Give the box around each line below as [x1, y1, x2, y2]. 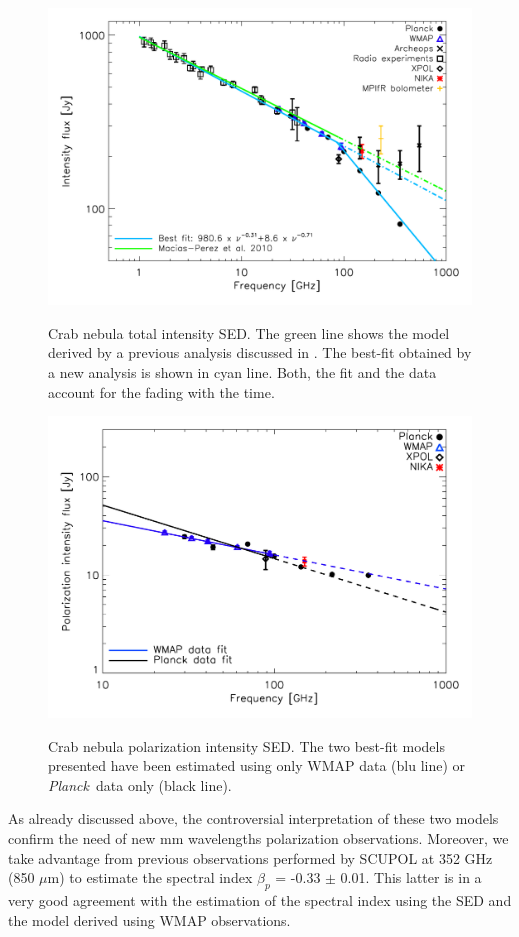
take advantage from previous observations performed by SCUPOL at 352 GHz [8, 847, 493, 868]
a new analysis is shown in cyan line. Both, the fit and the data [48, 362, 437, 383]
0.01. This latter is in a [340, 867, 482, 888]
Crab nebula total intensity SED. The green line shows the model [48, 322, 450, 343]
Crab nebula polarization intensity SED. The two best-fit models [48, 735, 445, 756]
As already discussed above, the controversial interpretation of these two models [8, 808, 499, 829]
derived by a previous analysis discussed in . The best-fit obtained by [48, 342, 472, 363]
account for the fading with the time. [48, 381, 275, 402]
